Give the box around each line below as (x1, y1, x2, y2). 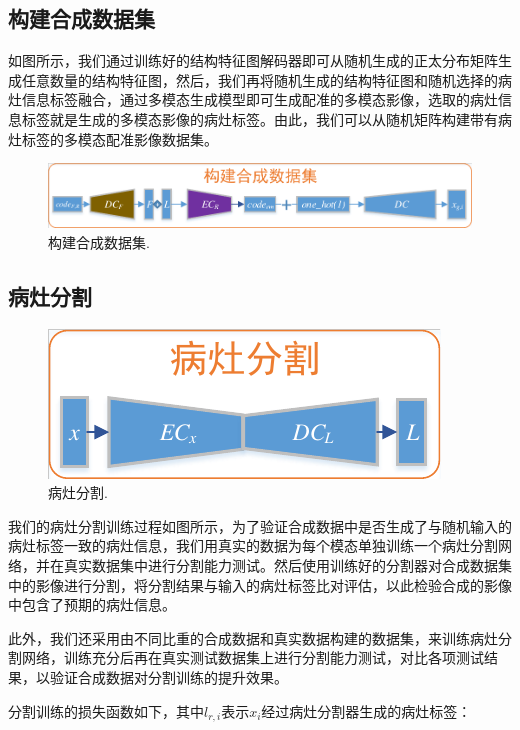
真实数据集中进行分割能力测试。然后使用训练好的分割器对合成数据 (63, 555, 498, 576)
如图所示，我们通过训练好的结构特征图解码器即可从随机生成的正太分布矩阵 (8, 50, 498, 71)
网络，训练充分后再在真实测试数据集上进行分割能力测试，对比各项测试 (21, 647, 484, 668)
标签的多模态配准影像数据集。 (21, 128, 218, 149)
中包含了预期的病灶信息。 (8, 594, 176, 615)
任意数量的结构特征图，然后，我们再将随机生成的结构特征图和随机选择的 (21, 69, 498, 90)
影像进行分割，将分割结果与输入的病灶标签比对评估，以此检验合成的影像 (35, 574, 512, 595)
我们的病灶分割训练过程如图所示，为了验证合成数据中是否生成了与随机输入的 (8, 515, 512, 536)
